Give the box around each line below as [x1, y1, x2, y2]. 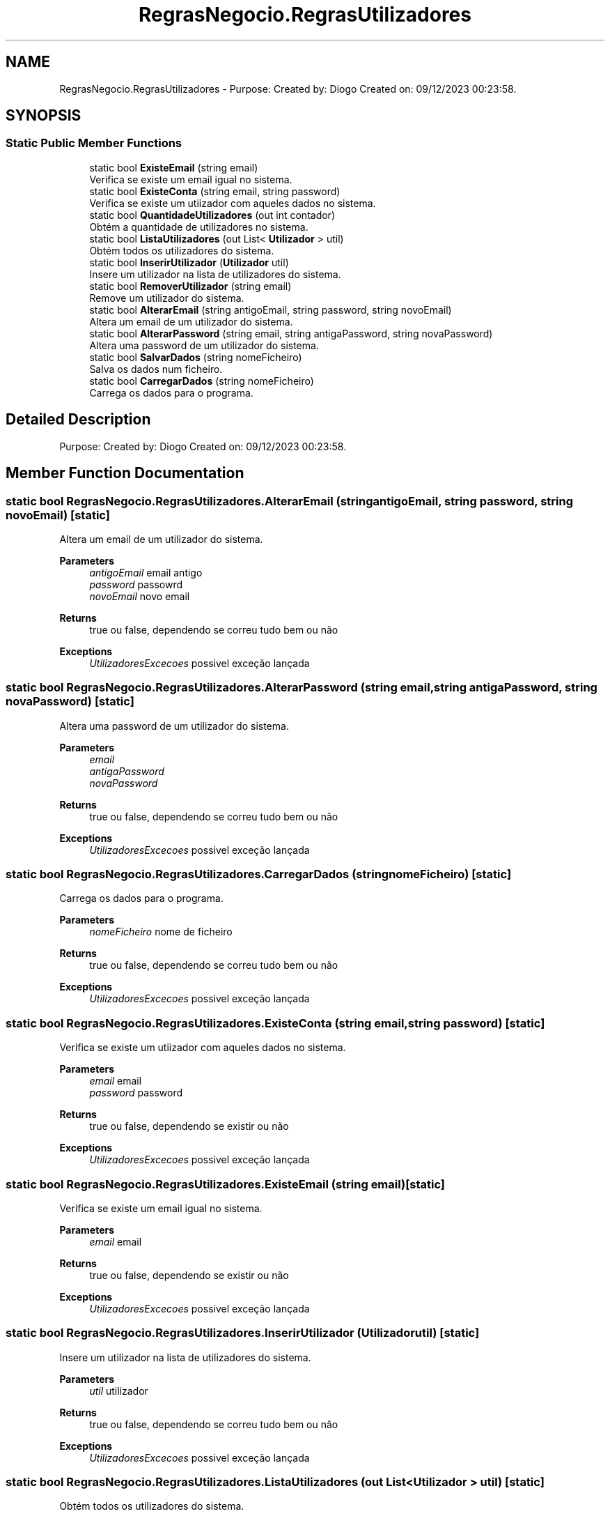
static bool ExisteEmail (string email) [89, 161, 258, 174]
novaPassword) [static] [6, 694, 134, 709]
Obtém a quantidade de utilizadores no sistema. [89, 220, 308, 233]
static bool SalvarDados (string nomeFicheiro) [89, 351, 302, 363]
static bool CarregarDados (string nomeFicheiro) [89, 374, 314, 387]
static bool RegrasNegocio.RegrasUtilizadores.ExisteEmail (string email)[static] [6, 1177, 446, 1191]
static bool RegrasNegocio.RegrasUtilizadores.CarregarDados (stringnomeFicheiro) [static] [6, 867, 512, 881]
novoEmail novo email [89, 590, 190, 602]
